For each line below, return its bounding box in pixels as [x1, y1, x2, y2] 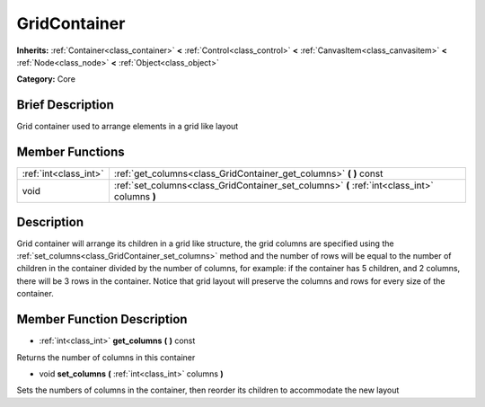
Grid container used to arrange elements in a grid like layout [16, 121, 239, 132]
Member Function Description [16, 312, 188, 327]
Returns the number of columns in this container [16, 351, 196, 363]
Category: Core [16, 74, 76, 84]
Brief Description [16, 97, 114, 112]
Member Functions [16, 145, 125, 160]
